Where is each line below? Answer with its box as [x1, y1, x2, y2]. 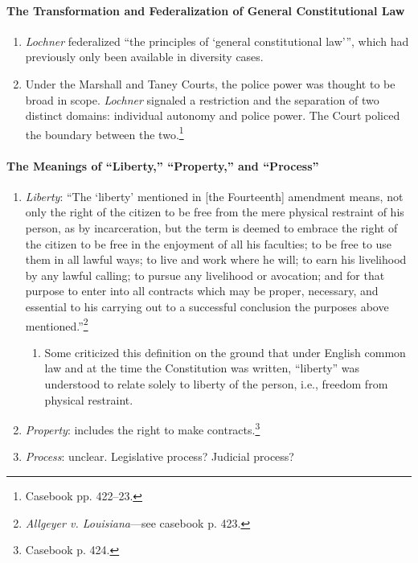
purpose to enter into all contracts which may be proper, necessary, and [25, 282, 379, 299]
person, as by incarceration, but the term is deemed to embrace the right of [25, 220, 398, 236]
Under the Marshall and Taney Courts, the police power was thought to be [25, 75, 395, 92]
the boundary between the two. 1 [25, 123, 184, 142]
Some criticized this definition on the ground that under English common [44, 343, 406, 360]
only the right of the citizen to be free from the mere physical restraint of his [25, 203, 404, 220]
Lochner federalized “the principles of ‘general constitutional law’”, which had [25, 32, 409, 49]
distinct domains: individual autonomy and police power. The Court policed [25, 107, 400, 124]
